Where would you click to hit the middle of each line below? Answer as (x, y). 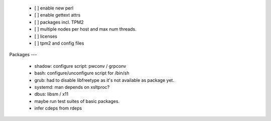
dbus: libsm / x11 (51, 94)
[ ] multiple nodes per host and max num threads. (85, 29)
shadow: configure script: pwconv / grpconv (80, 66)
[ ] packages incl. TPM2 (59, 22)
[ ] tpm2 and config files (59, 43)
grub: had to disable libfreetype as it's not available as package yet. (104, 80)
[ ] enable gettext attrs (57, 15)
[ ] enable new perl (54, 8)
